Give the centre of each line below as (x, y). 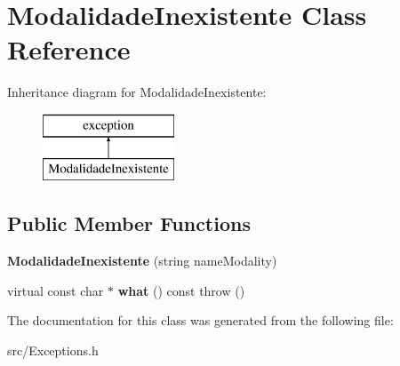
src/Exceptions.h (53, 350)
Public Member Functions (129, 223)
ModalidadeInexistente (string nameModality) (142, 261)
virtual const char (56, 290)
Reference (69, 49)
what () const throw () (181, 290)
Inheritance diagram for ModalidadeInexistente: (137, 92)
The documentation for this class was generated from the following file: (200, 320)
